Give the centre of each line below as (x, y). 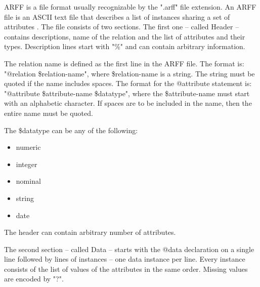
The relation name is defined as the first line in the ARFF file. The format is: (124, 63)
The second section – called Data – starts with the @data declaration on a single (129, 249)
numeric (28, 147)
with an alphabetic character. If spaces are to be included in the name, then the (128, 103)
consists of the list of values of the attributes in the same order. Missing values (126, 269)
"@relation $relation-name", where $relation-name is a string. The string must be (129, 73)
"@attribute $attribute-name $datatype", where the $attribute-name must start (127, 93)
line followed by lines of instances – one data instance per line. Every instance (125, 259)
